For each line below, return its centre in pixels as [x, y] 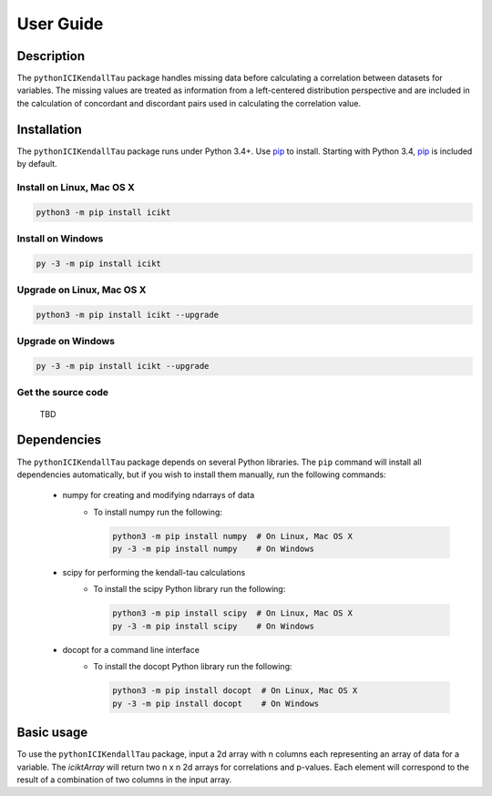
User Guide [60, 24]
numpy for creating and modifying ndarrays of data [159, 495]
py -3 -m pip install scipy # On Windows [213, 626]
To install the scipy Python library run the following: [190, 589]
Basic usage [52, 733]
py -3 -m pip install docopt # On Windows [216, 703]
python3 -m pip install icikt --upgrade [127, 315]
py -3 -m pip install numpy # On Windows [213, 549]
